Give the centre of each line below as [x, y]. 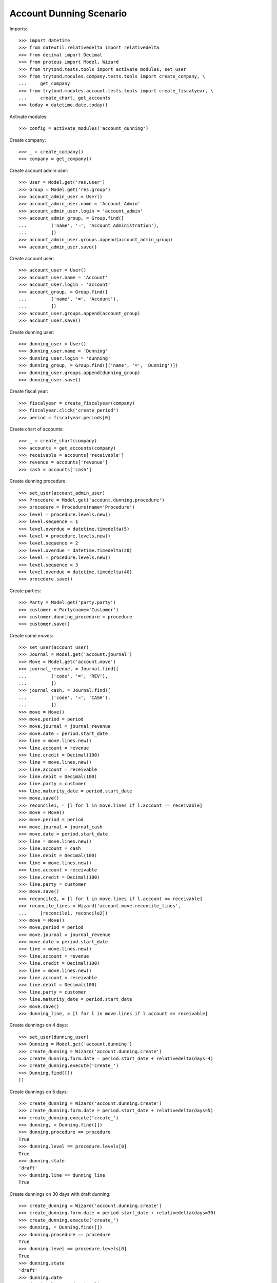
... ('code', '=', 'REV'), [63, 676]
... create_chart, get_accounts [65, 98]
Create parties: [25, 591]
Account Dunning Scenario [68, 13]
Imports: [18, 29]
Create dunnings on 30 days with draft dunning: [60, 1194]
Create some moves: [31, 635]
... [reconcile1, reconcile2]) [63, 913]
